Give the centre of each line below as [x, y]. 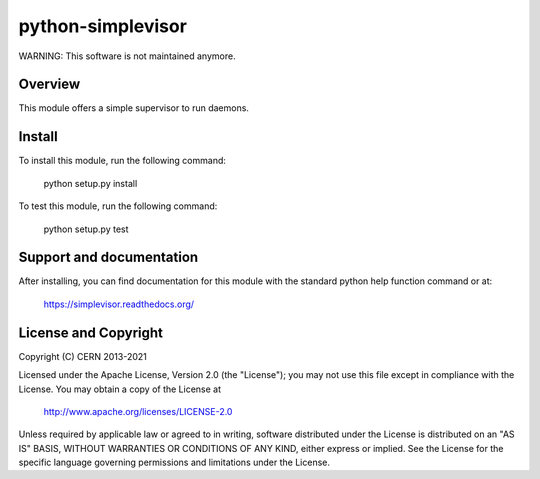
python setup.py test [86, 229]
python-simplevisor [102, 26]
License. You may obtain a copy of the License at [120, 389]
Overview [49, 84]
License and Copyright [91, 332]
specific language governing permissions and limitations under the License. [174, 462]
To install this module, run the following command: [122, 161]
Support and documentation [108, 257]
